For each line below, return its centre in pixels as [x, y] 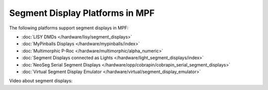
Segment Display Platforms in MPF [82, 13]
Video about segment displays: [41, 81]
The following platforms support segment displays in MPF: [69, 28]
